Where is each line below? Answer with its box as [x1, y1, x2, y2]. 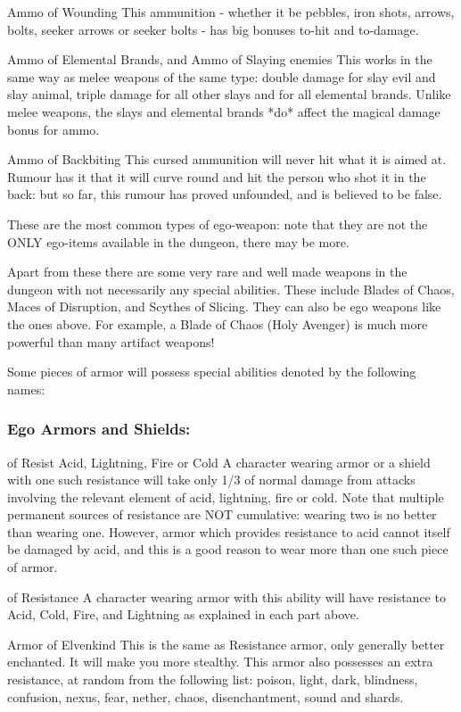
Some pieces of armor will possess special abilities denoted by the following [7, 362, 416, 381]
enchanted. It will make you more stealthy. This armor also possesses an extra [7, 652, 433, 671]
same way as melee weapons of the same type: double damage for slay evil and [7, 67, 436, 86]
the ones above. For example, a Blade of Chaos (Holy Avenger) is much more [7, 314, 428, 333]
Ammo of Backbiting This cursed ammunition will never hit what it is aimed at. [7, 150, 447, 169]
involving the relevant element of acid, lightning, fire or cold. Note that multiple [7, 487, 444, 506]
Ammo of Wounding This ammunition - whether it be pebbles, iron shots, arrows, [7, 3, 455, 21]
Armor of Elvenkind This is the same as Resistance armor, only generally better [7, 634, 445, 653]
